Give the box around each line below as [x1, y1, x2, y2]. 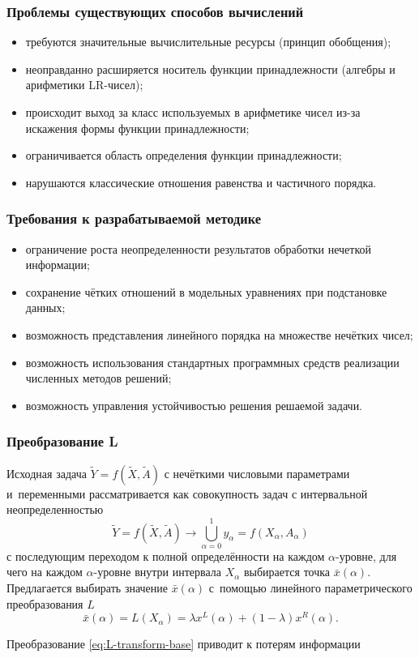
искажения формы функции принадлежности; [25, 119, 250, 136]
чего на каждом [6, 563, 83, 580]
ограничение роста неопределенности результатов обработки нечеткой [25, 240, 372, 257]
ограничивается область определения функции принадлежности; [25, 147, 342, 164]
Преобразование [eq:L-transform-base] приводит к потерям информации [6, 635, 361, 652]
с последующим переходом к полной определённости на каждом [6, 547, 325, 564]
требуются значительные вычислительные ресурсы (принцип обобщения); [25, 33, 391, 50]
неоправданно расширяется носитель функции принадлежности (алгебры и [25, 60, 395, 77]
